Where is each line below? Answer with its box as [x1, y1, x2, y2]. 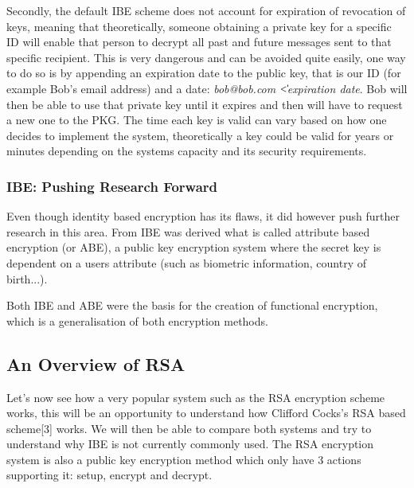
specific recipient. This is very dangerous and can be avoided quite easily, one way [6, 49, 406, 65]
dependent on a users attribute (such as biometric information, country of [6, 254, 367, 271]
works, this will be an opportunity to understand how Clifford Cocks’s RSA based [6, 404, 406, 421]
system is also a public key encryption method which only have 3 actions [6, 451, 361, 467]
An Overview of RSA [6, 351, 186, 376]
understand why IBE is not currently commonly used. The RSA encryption [6, 435, 374, 452]
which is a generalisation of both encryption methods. [6, 312, 268, 329]
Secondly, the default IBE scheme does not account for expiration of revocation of [6, 2, 406, 18]
